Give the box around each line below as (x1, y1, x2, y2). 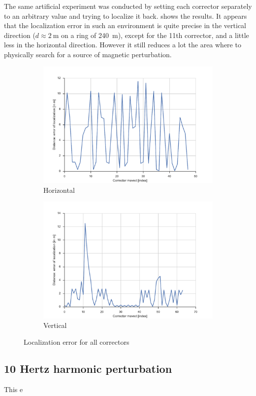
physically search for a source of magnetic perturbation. (4, 49, 172, 59)
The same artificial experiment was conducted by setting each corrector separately (4, 1, 252, 11)
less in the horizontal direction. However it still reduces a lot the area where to (4, 39, 241, 50)
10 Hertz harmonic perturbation (4, 360, 172, 376)
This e (4, 384, 23, 394)
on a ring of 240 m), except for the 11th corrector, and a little (61, 30, 249, 40)
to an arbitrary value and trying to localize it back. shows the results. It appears (4, 10, 247, 21)
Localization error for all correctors (24, 336, 129, 347)
